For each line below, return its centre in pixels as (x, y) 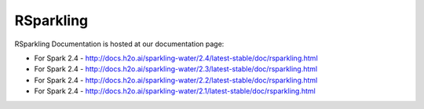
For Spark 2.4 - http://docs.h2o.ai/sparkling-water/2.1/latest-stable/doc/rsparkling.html (175, 91)
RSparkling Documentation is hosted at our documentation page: (119, 44)
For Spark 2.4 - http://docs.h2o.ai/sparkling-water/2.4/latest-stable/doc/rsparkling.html (176, 58)
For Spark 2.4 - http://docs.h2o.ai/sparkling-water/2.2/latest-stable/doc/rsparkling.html (176, 80)
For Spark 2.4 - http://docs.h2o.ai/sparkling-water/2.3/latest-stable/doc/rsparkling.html (176, 69)
